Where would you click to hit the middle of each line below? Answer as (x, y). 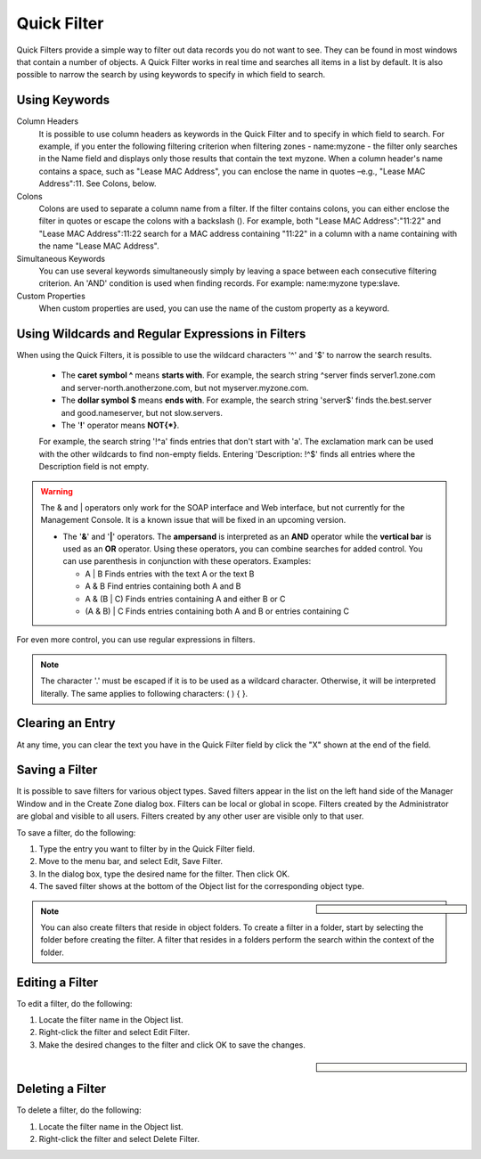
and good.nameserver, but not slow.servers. (142, 412)
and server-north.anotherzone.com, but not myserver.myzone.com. (185, 388)
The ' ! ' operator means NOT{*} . (120, 425)
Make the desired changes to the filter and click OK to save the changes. (172, 1045)
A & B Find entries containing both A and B (163, 586)
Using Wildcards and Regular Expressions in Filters (161, 334)
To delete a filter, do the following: (79, 1110)
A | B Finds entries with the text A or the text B (170, 574)
